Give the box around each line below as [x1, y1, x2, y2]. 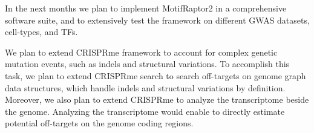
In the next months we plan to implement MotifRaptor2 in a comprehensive [5, 2, 287, 14]
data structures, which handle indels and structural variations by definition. [5, 81, 286, 94]
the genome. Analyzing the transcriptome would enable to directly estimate [5, 105, 285, 117]
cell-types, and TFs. [5, 25, 78, 38]
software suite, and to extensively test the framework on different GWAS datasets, [5, 13, 310, 26]
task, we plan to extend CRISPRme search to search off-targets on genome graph [5, 69, 306, 82]
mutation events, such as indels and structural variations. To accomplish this [5, 57, 290, 70]
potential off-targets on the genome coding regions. [5, 117, 194, 129]
